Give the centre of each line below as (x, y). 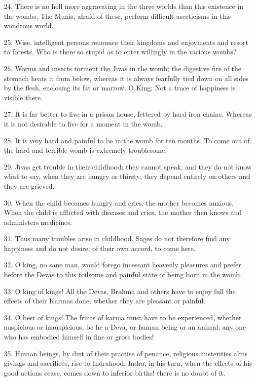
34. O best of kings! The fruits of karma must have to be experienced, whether (123, 317)
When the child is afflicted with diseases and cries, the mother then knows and (123, 212)
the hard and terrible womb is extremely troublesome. (86, 150)
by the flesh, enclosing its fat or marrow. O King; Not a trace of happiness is (120, 88)
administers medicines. (38, 222)
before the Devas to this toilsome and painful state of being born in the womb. (123, 275)
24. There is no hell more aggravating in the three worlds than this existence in (124, 6)
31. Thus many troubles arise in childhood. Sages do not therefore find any (117, 238)
